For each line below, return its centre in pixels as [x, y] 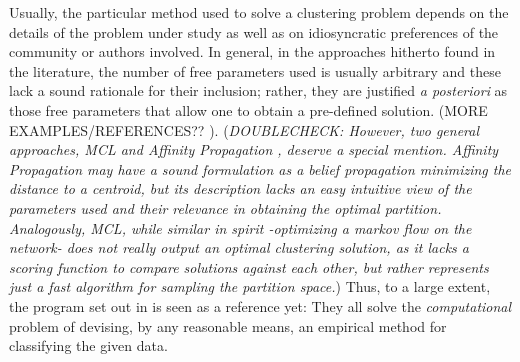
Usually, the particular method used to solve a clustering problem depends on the [259, 12]
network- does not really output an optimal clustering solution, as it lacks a [239, 247]
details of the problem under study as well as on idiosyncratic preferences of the [254, 31]
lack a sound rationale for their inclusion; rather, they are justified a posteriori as [258, 90]
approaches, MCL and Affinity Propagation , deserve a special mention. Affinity [254, 149]
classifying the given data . [88, 345]
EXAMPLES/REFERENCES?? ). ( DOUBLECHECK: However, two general [244, 129]
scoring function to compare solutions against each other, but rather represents [249, 266]
